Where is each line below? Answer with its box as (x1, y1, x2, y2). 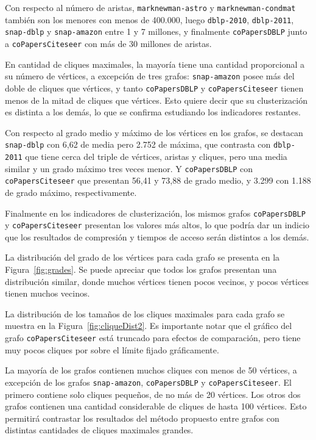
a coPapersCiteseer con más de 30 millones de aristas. (5, 37, 212, 49)
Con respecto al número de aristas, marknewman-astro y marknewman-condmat (5, 1, 296, 13)
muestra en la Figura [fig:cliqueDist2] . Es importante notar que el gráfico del (5, 319, 292, 332)
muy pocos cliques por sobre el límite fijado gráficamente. (5, 343, 219, 356)
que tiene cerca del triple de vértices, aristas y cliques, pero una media (25, 150, 287, 162)
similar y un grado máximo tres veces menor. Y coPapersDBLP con (5, 162, 253, 175)
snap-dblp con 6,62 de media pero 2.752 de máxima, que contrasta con (5, 138, 271, 151)
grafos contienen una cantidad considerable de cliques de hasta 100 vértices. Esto (5, 400, 307, 413)
